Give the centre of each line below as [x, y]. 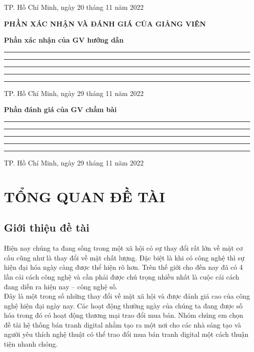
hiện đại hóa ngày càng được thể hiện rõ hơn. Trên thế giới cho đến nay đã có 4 [123, 267]
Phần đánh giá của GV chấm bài [60, 109]
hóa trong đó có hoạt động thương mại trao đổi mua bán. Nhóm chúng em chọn [124, 315]
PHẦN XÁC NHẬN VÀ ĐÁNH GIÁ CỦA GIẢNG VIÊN [105, 23]
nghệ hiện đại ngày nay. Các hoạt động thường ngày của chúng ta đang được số [123, 305]
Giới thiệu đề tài [47, 227]
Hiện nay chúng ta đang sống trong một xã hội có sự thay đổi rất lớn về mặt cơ [123, 248]
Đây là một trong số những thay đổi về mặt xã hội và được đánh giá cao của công [127, 296]
